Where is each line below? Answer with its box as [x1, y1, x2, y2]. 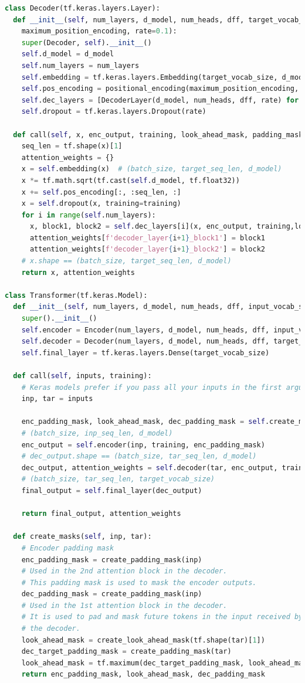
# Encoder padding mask [21, 543, 114, 552]
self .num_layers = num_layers [21, 61, 140, 70]
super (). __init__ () [21, 314, 97, 323]
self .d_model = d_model [21, 50, 114, 59]
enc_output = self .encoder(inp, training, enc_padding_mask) [21, 440, 265, 449]
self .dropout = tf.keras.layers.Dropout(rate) [21, 107, 206, 116]
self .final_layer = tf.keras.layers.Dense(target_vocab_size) [21, 348, 270, 357]
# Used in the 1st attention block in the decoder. [21, 601, 228, 610]
